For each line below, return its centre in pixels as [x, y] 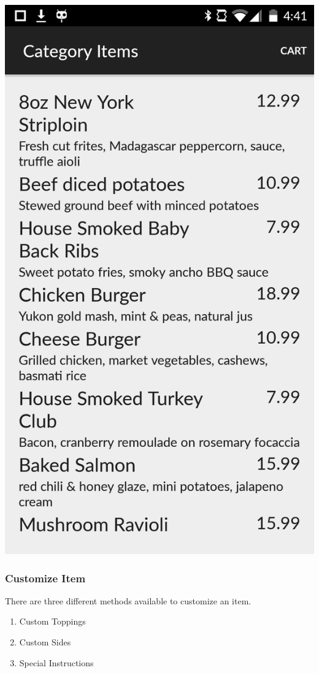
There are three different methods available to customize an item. [128, 600]
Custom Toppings [52, 621]
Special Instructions [56, 662]
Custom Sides [45, 642]
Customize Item [45, 578]
